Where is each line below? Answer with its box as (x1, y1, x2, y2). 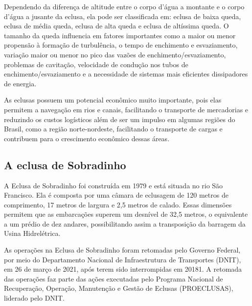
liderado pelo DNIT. (4, 293, 65, 303)
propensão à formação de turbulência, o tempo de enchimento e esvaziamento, (4, 40, 238, 50)
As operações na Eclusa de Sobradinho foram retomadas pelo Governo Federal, (4, 245, 241, 255)
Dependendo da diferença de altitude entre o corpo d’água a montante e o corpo (4, 1, 245, 11)
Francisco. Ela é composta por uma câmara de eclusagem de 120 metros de (4, 190, 229, 200)
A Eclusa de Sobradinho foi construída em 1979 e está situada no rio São (4, 180, 223, 190)
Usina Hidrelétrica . (4, 228, 61, 238)
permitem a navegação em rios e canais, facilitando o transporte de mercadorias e (4, 104, 249, 114)
